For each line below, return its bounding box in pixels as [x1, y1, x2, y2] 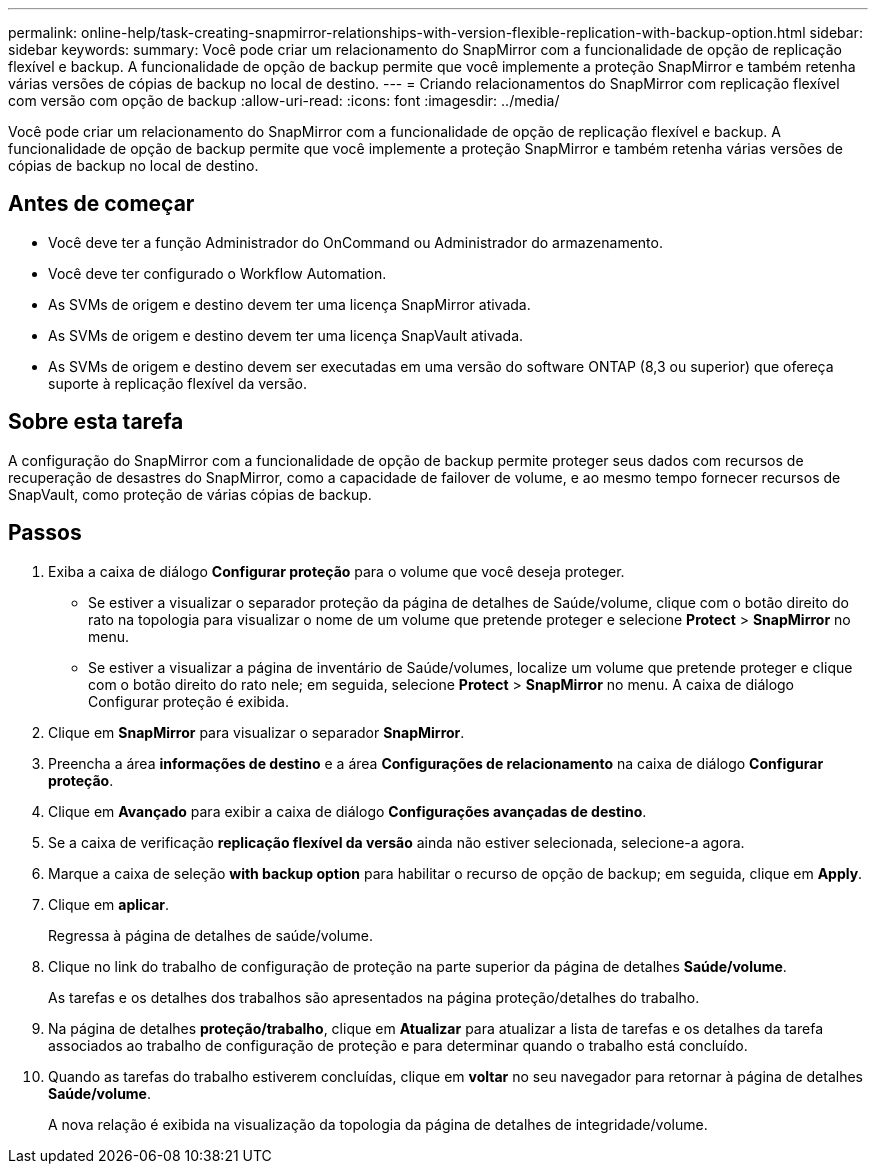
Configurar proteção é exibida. [88, 692, 290, 710]
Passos [8, 520, 82, 546]
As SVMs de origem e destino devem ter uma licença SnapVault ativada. [48, 326, 524, 344]
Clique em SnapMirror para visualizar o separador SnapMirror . [48, 723, 465, 741]
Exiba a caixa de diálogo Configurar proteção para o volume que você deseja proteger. [48, 562, 625, 580]
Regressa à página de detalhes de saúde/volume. [48, 926, 373, 944]
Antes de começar [8, 191, 195, 217]
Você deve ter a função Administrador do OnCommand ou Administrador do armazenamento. [48, 233, 663, 251]
